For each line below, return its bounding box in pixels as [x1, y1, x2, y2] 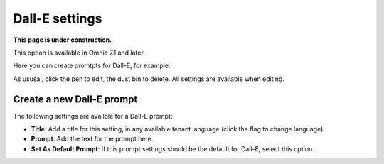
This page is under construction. [13, 35, 112, 44]
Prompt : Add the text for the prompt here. [31, 135, 154, 143]
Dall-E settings [13, 11, 102, 26]
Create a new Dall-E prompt [13, 93, 138, 105]
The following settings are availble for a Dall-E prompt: [13, 111, 173, 120]
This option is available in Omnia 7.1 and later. [13, 48, 145, 57]
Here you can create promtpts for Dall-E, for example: [13, 61, 171, 70]
